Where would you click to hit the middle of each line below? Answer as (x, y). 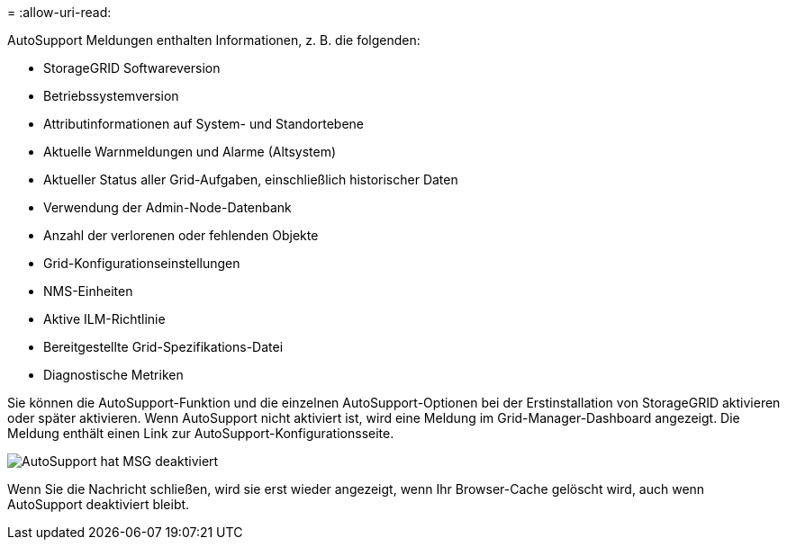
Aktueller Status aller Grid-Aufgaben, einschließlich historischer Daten (251, 179)
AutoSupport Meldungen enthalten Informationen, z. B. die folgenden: (214, 40)
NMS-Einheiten (88, 291)
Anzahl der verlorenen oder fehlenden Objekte (181, 235)
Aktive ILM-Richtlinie (104, 319)
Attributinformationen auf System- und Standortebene (204, 124)
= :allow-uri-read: (59, 12)
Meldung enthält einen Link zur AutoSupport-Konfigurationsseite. (201, 433)
